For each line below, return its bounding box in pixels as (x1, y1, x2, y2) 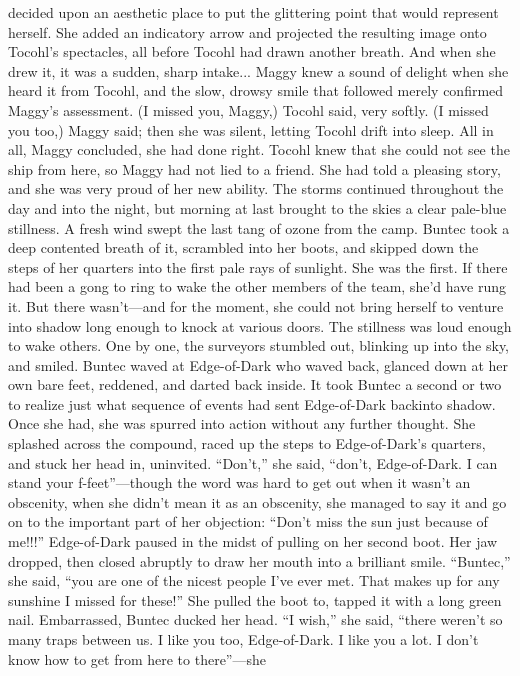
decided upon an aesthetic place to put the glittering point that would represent (8, 2, 499, 22)
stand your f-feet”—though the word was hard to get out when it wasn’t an (8, 472, 471, 493)
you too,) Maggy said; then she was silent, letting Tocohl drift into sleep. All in (8, 119, 494, 140)
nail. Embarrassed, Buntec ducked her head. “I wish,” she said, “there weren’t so (8, 609, 503, 630)
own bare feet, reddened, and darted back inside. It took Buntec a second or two (8, 374, 502, 395)
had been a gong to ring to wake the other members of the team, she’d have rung (8, 276, 507, 297)
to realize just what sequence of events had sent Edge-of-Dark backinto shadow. (8, 393, 496, 414)
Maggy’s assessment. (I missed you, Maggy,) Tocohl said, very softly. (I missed (8, 99, 489, 120)
